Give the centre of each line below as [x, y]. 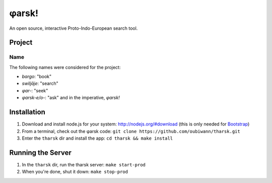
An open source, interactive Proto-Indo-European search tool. [74, 28]
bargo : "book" [37, 77]
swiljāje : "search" [40, 84]
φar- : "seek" [35, 90]
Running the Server [40, 152]
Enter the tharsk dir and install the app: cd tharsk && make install [97, 138]
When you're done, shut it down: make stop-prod [75, 172]
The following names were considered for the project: [65, 67]
